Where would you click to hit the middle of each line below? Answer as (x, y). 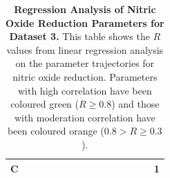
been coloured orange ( (56, 131)
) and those (135, 104)
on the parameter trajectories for (85, 63)
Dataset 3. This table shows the (79, 36)
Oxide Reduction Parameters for (85, 22)
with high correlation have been (85, 90)
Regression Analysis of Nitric (85, 9)
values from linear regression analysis (85, 49)
